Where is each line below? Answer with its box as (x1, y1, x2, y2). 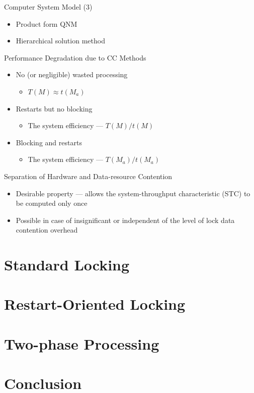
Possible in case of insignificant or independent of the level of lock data (16, 214, 235, 225)
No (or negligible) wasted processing (16, 69, 128, 80)
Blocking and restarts (16, 137, 82, 147)
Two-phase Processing (4, 333, 159, 354)
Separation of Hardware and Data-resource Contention (4, 171, 173, 181)
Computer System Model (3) (4, 2, 93, 12)
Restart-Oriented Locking (4, 294, 186, 314)
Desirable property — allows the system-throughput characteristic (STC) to (16, 188, 250, 198)
